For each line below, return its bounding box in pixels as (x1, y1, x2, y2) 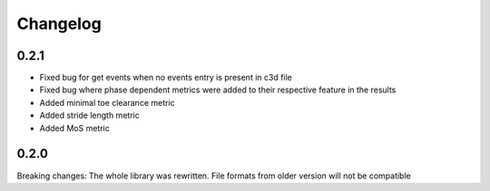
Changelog (16, 14, 102, 33)
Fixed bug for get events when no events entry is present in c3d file (39, 72, 292, 83)
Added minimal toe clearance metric (39, 97, 176, 108)
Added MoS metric (39, 122, 111, 133)
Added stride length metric (39, 110, 140, 121)
